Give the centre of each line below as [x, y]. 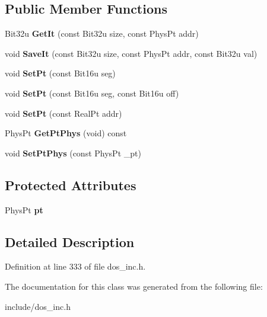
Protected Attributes [71, 185]
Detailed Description [70, 241]
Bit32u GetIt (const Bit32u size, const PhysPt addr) [102, 33]
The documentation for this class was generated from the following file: [134, 286]
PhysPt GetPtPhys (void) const [66, 133]
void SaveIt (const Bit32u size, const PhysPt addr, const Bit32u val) [131, 53]
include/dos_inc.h [38, 306]
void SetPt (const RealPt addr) [63, 113]
